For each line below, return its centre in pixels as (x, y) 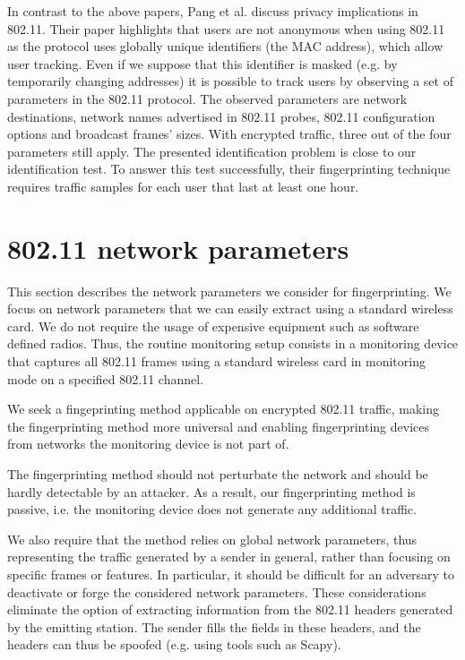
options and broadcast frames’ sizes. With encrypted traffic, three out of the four (229, 134)
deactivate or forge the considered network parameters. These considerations (217, 591)
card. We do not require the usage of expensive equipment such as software (213, 326)
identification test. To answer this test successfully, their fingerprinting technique (229, 169)
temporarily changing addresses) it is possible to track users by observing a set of (230, 81)
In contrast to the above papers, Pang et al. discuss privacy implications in (213, 11)
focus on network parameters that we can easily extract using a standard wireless (230, 309)
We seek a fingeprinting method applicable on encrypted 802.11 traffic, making (224, 409)
